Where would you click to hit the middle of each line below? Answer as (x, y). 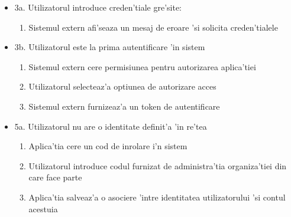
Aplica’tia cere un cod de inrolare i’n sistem (108, 146)
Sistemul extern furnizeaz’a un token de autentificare (124, 106)
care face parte (55, 177)
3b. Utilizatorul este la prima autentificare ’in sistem (110, 47)
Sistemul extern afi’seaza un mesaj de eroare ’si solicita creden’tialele (153, 27)
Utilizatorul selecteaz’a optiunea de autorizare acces (122, 86)
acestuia (43, 208)
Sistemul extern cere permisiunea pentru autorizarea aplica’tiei (142, 66)
